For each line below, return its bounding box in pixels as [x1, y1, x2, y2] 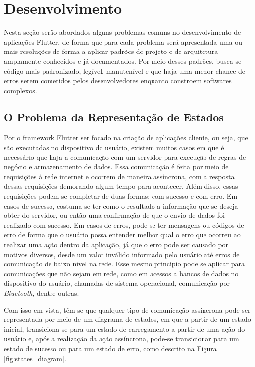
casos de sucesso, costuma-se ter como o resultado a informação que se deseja [4, 200, 238, 210]
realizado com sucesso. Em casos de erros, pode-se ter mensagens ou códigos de [4, 219, 244, 230]
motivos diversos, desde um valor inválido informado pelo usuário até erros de [4, 249, 240, 259]
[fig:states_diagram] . [4, 353, 66, 363]
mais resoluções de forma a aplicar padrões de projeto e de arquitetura [4, 46, 218, 56]
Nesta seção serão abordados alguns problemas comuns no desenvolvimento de [4, 27, 241, 37]
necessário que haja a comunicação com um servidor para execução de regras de [4, 152, 246, 162]
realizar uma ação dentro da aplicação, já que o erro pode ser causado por [4, 239, 229, 250]
